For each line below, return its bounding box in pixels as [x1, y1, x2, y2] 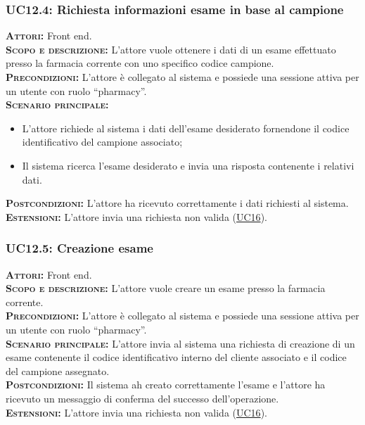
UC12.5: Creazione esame [6, 239, 153, 257]
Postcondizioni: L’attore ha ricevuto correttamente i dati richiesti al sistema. [6, 196, 349, 210]
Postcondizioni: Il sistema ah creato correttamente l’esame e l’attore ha [6, 377, 326, 392]
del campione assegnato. [6, 363, 110, 378]
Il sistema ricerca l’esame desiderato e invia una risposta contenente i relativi [22, 158, 354, 172]
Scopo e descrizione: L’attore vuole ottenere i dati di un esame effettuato [6, 42, 336, 56]
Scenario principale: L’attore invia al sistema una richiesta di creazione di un [6, 336, 355, 350]
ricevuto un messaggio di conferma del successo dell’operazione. [6, 391, 279, 405]
